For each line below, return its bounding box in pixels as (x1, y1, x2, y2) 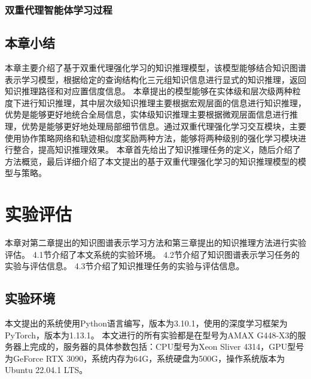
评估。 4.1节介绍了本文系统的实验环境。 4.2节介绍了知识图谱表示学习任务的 (5, 248, 300, 260)
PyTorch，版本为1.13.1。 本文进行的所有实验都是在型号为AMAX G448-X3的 (5, 328, 298, 341)
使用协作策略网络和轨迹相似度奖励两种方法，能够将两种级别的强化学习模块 (5, 131, 298, 144)
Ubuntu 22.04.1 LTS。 (5, 363, 88, 376)
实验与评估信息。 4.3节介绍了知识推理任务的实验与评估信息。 (5, 260, 245, 272)
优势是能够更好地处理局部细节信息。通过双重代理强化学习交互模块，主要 (21, 120, 306, 133)
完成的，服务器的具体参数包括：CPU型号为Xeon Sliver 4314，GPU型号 (29, 340, 304, 353)
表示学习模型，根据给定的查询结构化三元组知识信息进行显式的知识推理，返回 (5, 73, 306, 85)
